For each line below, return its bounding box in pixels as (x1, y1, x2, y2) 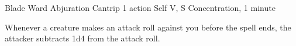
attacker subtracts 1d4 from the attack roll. (5, 32, 160, 44)
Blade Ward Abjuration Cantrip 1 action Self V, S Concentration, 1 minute (5, 2, 276, 13)
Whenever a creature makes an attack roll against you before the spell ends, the (5, 21, 291, 33)
